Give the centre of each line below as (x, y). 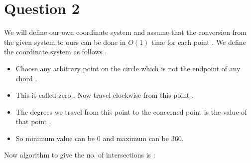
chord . (26, 78)
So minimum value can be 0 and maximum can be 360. (100, 138)
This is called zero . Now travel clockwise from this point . (105, 95)
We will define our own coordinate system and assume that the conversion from (125, 32)
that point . (33, 121)
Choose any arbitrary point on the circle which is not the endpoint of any (128, 68)
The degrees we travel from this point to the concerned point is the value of (131, 111)
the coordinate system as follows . (56, 52)
